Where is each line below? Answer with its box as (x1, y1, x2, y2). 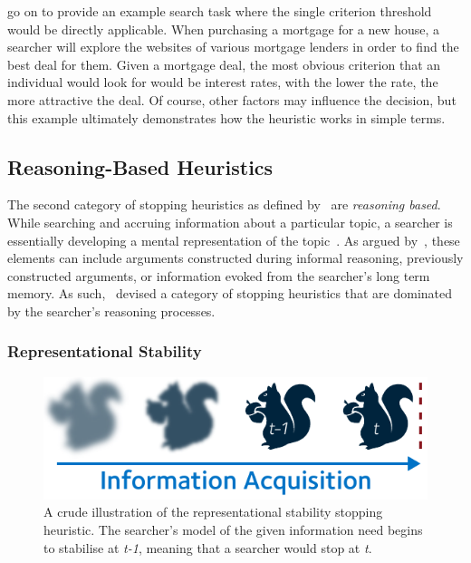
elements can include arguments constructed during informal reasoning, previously (7, 248, 464, 267)
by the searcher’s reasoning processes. (7, 301, 216, 320)
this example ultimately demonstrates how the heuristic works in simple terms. (7, 108, 446, 127)
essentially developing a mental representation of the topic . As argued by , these (7, 230, 460, 249)
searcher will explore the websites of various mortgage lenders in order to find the (7, 37, 459, 56)
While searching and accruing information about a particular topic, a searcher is (7, 212, 453, 231)
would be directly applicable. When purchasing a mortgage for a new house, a (7, 19, 440, 38)
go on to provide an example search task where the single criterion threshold (7, 2, 432, 20)
